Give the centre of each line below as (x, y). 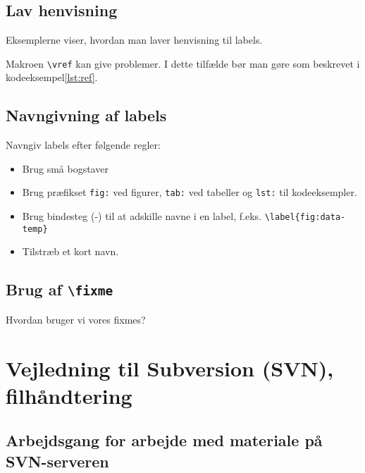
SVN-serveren (57, 461)
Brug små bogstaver (65, 168)
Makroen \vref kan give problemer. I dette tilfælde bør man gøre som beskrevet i (183, 63)
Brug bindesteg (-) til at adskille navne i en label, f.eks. (142, 216)
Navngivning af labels (86, 115)
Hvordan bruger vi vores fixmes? (76, 319)
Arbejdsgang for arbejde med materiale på (164, 440)
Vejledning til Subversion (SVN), (170, 368)
